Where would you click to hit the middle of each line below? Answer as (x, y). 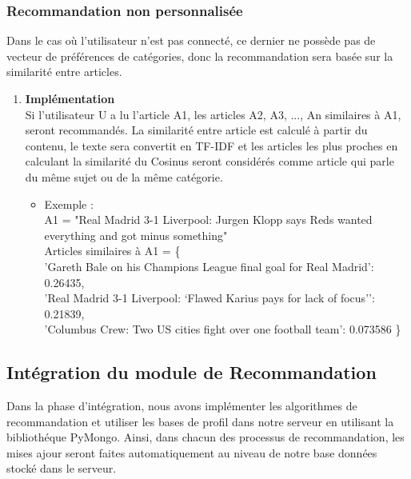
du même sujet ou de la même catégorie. (124, 176)
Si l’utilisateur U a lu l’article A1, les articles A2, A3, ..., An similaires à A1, (213, 114)
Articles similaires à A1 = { (112, 251)
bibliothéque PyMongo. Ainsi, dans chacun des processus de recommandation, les (205, 437)
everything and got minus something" (136, 235)
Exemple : (69, 204)
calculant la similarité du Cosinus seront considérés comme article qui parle (209, 161)
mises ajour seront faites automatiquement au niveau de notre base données (192, 452)
